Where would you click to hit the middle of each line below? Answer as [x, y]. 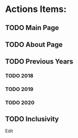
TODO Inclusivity [32, 119]
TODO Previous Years [39, 62]
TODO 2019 [19, 89]
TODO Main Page [32, 28]
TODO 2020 [20, 102]
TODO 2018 [19, 76]
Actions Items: [36, 9]
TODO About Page [34, 44]
